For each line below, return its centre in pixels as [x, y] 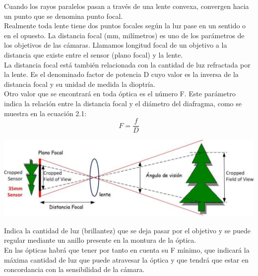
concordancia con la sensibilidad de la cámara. [74, 269]
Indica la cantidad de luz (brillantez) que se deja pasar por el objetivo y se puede [127, 230]
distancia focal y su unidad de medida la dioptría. [80, 84]
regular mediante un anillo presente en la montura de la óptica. [100, 240]
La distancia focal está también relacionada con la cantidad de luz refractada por [127, 64]
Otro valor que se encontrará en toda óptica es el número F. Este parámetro [120, 94]
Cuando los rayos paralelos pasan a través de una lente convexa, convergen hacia [127, 6]
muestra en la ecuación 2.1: [45, 113]
